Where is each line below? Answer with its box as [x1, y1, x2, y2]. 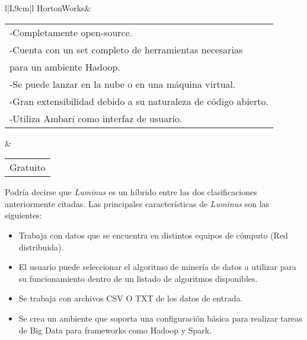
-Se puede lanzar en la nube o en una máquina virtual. [9, 77, 236, 91]
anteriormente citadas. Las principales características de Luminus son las [5, 197, 270, 209]
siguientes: [5, 209, 42, 221]
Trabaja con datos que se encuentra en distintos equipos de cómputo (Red [18, 228, 288, 241]
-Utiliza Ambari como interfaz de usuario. [9, 111, 183, 125]
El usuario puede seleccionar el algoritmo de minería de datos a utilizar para [18, 260, 296, 273]
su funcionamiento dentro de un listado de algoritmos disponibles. [18, 272, 258, 284]
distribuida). [18, 240, 64, 253]
